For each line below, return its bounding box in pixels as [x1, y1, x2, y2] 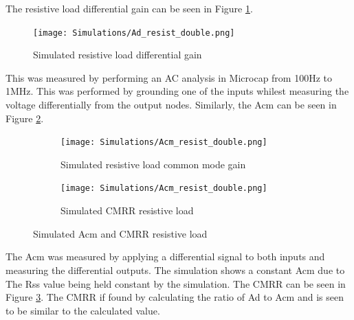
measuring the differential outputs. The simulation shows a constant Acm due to [5, 262, 345, 277]
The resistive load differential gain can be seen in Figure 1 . [5, 1, 253, 15]
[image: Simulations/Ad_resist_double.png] [33, 27, 235, 38]
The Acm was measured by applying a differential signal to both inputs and [5, 249, 325, 264]
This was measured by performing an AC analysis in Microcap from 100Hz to [5, 70, 333, 84]
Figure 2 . [5, 111, 44, 125]
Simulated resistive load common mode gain [60, 157, 246, 171]
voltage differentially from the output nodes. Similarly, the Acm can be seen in [5, 98, 337, 112]
